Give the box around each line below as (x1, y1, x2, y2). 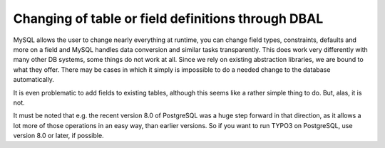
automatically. (13, 75, 55, 84)
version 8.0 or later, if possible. (13, 132, 104, 140)
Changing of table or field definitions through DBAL (13, 11, 324, 26)
